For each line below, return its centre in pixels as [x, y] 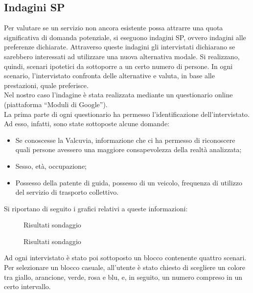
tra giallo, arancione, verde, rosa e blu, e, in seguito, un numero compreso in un [123, 277]
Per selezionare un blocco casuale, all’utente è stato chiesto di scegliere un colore [125, 267]
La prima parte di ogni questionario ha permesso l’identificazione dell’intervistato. [127, 114]
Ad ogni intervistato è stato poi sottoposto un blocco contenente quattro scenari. [125, 258]
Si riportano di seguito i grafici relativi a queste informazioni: [96, 208]
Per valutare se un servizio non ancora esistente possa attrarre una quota [114, 28]
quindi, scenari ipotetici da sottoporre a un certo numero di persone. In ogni [118, 66]
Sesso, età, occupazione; [51, 166]
